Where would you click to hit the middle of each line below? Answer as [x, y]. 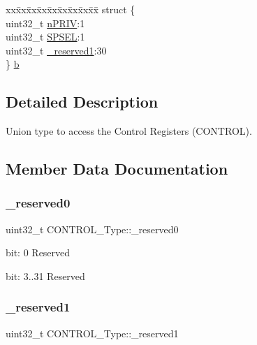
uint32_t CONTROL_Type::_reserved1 [92, 333]
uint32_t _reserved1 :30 [56, 50]
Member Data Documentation [117, 169]
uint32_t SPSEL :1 [45, 37]
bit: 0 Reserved [38, 252]
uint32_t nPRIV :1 [45, 23]
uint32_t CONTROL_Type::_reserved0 [92, 229]
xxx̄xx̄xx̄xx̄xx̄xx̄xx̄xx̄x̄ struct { [71, 9]
